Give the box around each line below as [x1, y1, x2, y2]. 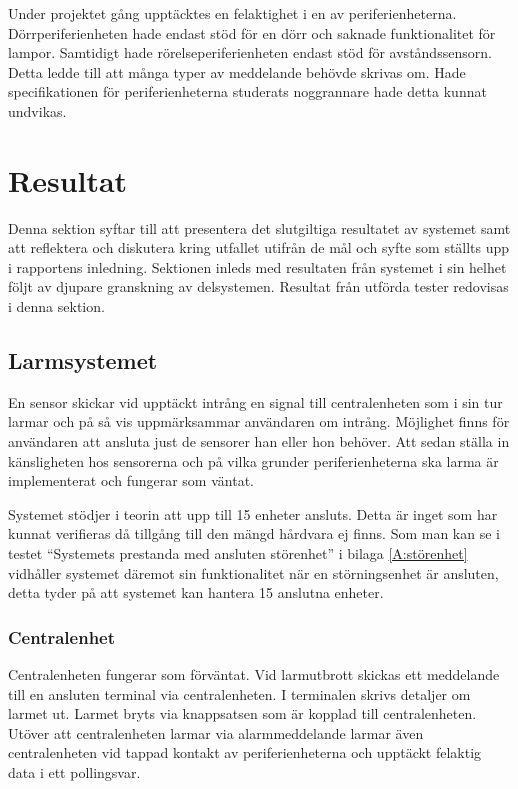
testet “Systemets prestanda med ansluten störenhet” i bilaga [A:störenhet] [8, 543, 468, 564]
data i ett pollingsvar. [8, 761, 141, 782]
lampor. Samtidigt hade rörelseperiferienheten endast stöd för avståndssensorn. [8, 42, 492, 63]
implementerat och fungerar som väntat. [8, 470, 254, 491]
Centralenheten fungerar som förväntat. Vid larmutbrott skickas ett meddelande [8, 664, 500, 685]
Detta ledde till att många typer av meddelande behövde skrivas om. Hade [8, 61, 466, 82]
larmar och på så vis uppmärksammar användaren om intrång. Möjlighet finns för [8, 411, 510, 432]
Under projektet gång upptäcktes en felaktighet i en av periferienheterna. [8, 3, 457, 23]
